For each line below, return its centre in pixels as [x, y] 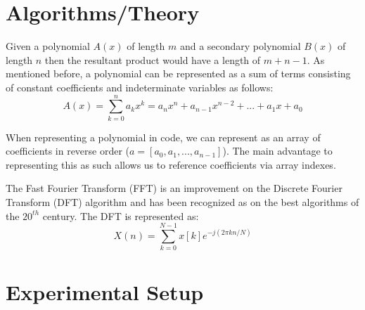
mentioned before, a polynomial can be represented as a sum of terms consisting [178, 73]
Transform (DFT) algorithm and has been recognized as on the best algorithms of [182, 202]
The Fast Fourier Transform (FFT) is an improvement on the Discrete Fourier [174, 188]
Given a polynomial [48, 46]
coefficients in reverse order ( [68, 151]
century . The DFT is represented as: [121, 215]
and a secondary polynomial [240, 46]
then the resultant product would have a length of [153, 59]
